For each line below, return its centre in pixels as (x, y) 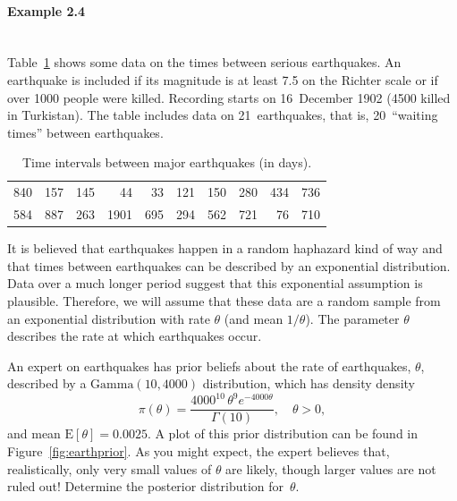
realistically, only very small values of (110, 468)
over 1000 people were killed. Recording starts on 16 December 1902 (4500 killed (229, 97)
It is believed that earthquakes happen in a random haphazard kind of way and (225, 248)
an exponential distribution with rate (109, 318)
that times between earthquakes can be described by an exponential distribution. (229, 265)
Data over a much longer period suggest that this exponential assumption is (215, 283)
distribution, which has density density (309, 383)
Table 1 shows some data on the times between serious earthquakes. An (204, 62)
